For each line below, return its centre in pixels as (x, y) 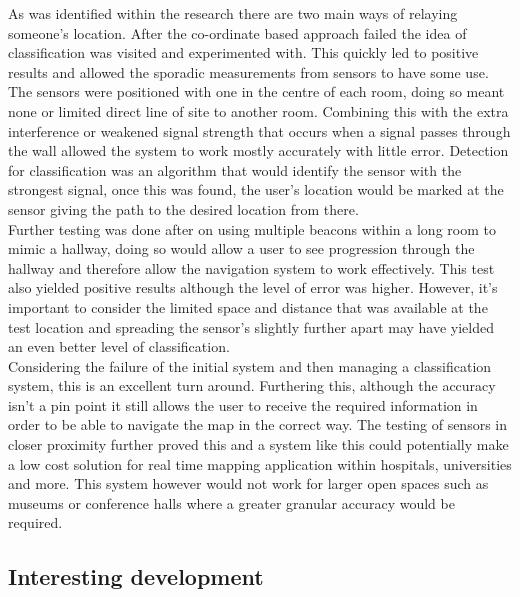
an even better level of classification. (119, 346)
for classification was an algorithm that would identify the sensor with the (235, 169)
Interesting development (136, 576)
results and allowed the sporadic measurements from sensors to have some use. (248, 71)
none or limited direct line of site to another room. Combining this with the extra (258, 110)
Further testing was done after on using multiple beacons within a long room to (252, 228)
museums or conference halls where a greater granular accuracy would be (231, 502)
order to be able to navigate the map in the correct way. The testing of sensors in (258, 424)
